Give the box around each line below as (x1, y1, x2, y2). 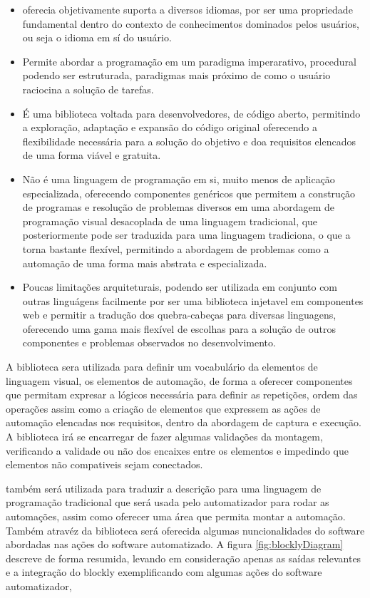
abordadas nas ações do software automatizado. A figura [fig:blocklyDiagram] (6, 537, 344, 552)
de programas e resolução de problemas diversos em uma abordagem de (22, 200, 335, 215)
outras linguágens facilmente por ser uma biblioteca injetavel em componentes (22, 293, 364, 308)
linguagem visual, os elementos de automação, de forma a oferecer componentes (6, 373, 353, 388)
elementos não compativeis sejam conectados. (6, 457, 203, 472)
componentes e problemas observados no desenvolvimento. (22, 335, 276, 350)
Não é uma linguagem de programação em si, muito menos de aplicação (22, 171, 335, 186)
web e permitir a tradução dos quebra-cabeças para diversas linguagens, (22, 307, 336, 322)
